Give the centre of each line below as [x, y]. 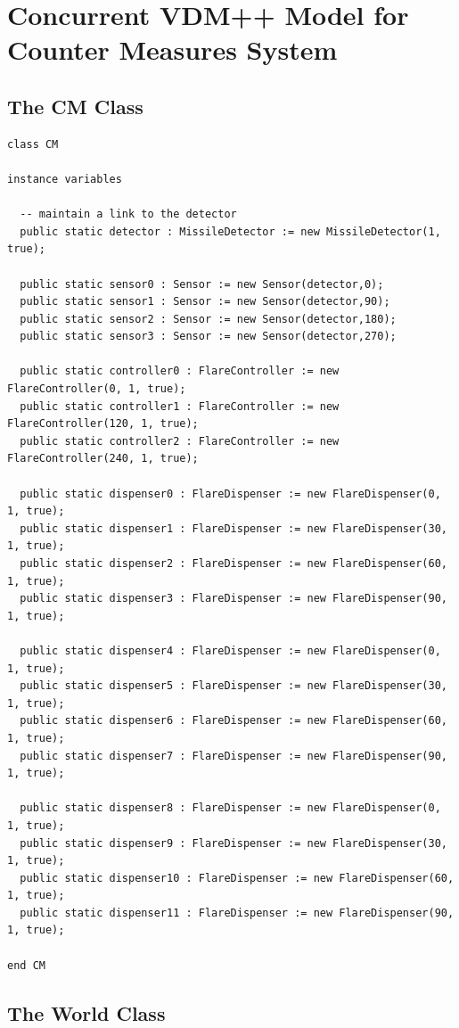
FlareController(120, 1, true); [103, 424]
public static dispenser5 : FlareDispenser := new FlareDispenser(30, [234, 686]
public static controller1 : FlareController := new [180, 406]
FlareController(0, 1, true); [97, 389]
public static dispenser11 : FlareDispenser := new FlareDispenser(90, [237, 913]
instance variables [65, 179]
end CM [26, 965]
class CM [33, 144]
